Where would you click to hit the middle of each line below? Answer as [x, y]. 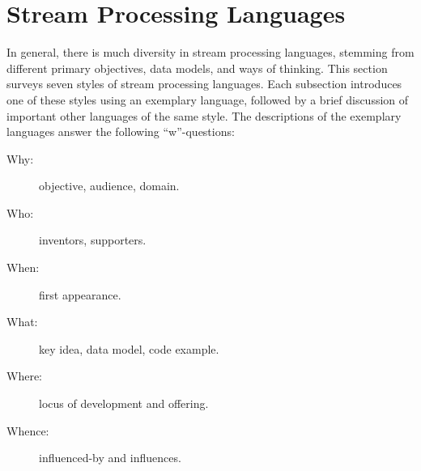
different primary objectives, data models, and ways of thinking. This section [197, 68]
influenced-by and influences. [110, 458]
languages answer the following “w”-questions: [121, 132]
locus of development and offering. [124, 403]
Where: [24, 376]
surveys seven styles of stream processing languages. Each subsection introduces [204, 84]
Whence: [28, 430]
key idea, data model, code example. [129, 348]
